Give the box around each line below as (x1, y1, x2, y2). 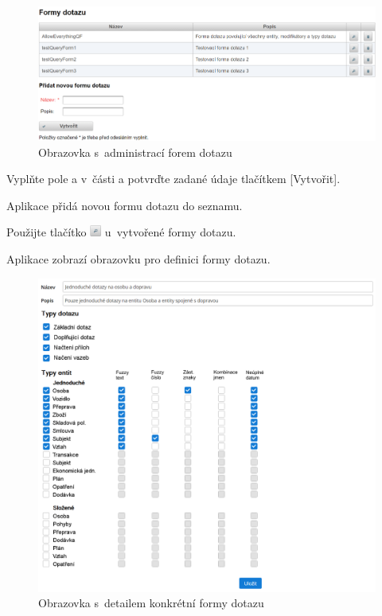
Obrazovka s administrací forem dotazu (38, 143, 232, 160)
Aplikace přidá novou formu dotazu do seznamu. (6, 197, 243, 213)
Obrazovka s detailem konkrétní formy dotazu (38, 595, 264, 611)
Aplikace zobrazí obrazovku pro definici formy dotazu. (6, 251, 271, 267)
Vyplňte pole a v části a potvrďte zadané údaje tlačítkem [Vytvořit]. (6, 170, 341, 187)
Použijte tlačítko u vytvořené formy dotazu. (6, 224, 236, 240)
